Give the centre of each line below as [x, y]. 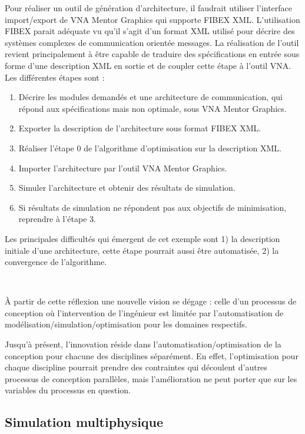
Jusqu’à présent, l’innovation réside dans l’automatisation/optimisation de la [143, 344]
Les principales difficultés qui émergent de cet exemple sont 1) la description [142, 238]
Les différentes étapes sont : [55, 77]
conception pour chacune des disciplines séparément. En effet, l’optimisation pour [152, 355]
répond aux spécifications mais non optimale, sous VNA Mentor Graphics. [152, 108]
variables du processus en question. [68, 390]
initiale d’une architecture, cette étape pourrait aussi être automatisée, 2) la [142, 250]
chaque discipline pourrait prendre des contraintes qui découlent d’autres [136, 367]
